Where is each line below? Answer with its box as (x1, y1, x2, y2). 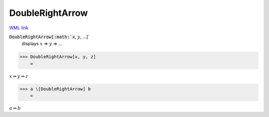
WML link (9, 25, 29, 31)
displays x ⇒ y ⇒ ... (21, 41, 63, 47)
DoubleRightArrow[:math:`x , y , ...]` (9, 34, 90, 40)
